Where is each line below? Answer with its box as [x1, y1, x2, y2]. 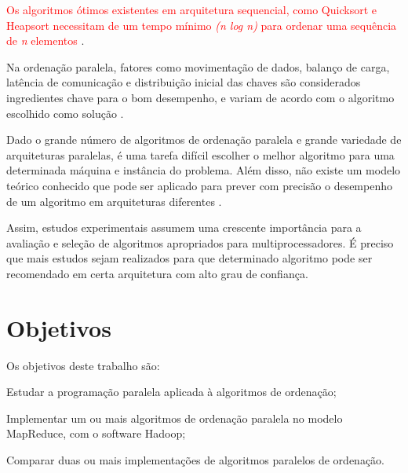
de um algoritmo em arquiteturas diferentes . [6, 192, 222, 209]
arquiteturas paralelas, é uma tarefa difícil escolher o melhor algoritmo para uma [6, 146, 395, 163]
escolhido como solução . [6, 104, 124, 121]
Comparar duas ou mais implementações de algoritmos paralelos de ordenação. [6, 452, 384, 467]
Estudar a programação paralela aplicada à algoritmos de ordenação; [6, 383, 337, 400]
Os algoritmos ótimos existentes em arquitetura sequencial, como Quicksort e [6, 2, 377, 17]
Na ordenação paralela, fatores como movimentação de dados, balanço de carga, [6, 58, 390, 75]
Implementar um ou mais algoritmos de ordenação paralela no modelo [6, 409, 343, 426]
